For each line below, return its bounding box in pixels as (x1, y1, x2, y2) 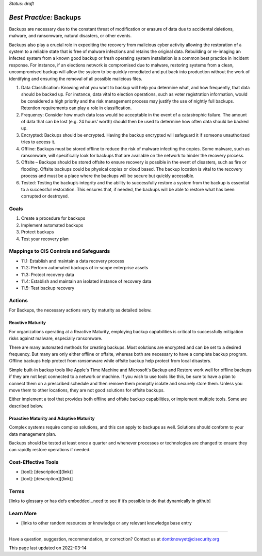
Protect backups (21, 229, 54, 235)
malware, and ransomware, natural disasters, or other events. (9, 33, 132, 39)
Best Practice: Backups (9, 13, 81, 21)
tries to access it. (21, 139, 56, 145)
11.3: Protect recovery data (21, 272, 75, 278)
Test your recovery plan (21, 236, 69, 242)
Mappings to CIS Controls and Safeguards (9, 248, 110, 255)
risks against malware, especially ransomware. (9, 335, 103, 342)
